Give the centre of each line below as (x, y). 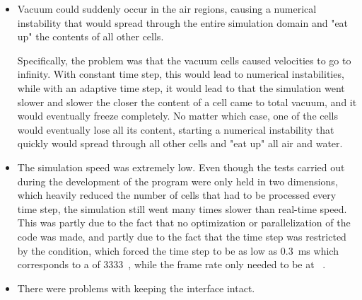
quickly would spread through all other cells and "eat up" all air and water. (180, 143)
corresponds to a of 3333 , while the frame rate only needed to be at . (171, 264)
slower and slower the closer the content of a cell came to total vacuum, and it (187, 102)
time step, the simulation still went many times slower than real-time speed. (182, 208)
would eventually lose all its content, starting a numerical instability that (176, 129)
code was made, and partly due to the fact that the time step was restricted (182, 236)
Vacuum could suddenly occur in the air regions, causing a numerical (167, 8)
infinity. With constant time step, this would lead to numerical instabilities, (181, 74)
